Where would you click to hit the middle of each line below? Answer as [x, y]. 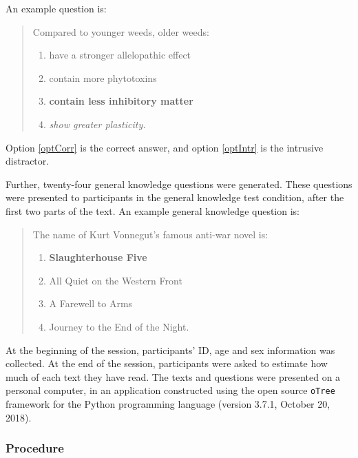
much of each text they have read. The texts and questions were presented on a [173, 376]
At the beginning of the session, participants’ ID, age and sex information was [170, 350]
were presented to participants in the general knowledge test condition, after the [175, 197]
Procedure [35, 448]
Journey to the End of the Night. [119, 326]
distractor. [28, 161]
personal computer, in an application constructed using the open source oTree [170, 390]
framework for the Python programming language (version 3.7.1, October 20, [168, 403]
